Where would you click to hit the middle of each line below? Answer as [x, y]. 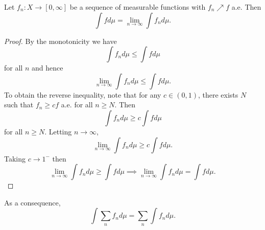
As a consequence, [32, 202]
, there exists [218, 94]
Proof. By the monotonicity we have [61, 41]
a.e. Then [246, 7]
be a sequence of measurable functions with [138, 7]
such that [19, 105]
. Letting [58, 131]
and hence [47, 68]
